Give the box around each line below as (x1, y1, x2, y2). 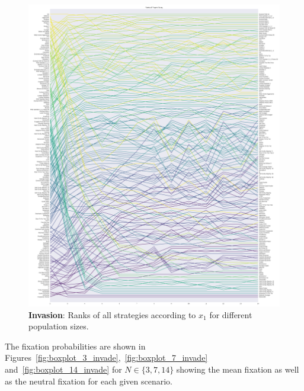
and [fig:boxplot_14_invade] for (5, 363, 122, 375)
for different (209, 308, 252, 321)
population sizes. (28, 320, 89, 332)
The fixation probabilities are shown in (5, 339, 146, 352)
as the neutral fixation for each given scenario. (5, 374, 172, 387)
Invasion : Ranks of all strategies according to (28, 308, 196, 321)
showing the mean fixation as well (176, 363, 299, 375)
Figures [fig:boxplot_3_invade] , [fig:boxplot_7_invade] (5, 351, 208, 364)
